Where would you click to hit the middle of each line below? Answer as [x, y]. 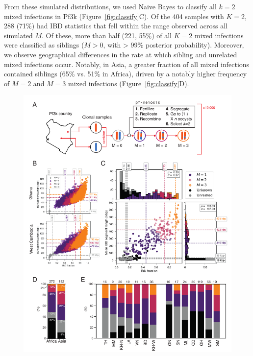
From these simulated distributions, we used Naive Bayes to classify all [110, 6]
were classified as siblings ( [44, 45]
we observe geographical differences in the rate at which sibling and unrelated [121, 54]
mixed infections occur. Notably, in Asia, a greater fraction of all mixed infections [127, 64]
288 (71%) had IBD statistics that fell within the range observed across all [116, 26]
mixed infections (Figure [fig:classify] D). [129, 83]
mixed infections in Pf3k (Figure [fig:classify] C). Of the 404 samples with [114, 16]
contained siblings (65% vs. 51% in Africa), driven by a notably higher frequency [126, 74]
